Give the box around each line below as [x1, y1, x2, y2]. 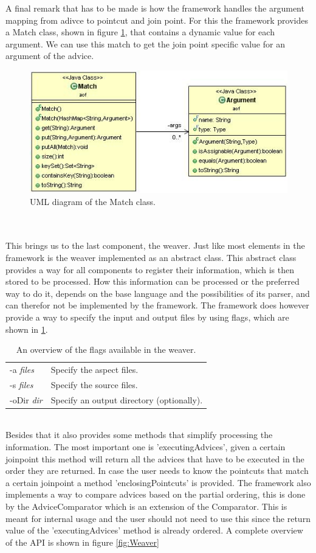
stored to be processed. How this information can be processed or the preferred [5, 275, 300, 288]
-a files [10, 363, 34, 376]
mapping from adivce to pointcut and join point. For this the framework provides [5, 13, 308, 26]
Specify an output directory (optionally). [50, 393, 203, 406]
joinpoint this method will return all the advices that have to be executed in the [5, 452, 304, 465]
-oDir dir [10, 393, 43, 406]
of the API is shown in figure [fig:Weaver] [5, 535, 159, 548]
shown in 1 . [5, 322, 48, 335]
